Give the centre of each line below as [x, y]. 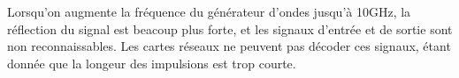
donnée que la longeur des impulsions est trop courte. [152, 63]
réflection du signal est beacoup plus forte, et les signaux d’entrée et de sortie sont [230, 28]
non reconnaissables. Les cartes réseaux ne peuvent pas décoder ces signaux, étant [229, 46]
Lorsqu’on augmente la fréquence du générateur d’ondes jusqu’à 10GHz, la [209, 11]
